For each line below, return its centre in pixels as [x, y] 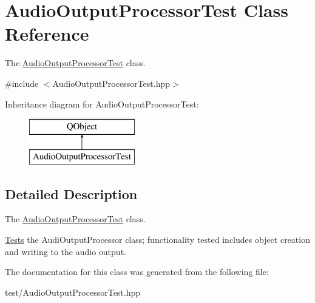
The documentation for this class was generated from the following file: [137, 272]
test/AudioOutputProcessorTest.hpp [73, 292]
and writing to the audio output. [66, 251]
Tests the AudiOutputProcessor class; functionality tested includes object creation [157, 240]
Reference [47, 34]
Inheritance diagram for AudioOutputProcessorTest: [102, 104]
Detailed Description [71, 193]
